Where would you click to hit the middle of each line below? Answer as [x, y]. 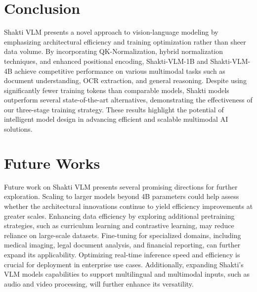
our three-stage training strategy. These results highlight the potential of [114, 109]
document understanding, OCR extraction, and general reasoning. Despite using [125, 80]
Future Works [52, 163]
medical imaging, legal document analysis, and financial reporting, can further [122, 245]
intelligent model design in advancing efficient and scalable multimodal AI [116, 119]
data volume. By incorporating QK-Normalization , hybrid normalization [114, 51]
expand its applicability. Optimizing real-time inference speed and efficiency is [122, 254]
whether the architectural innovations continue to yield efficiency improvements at [128, 206]
